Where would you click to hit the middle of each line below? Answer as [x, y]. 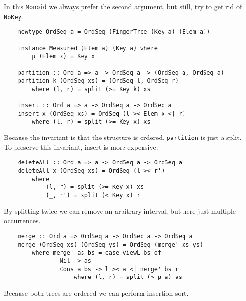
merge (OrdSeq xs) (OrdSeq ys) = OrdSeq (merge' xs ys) [111, 244]
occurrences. [22, 220]
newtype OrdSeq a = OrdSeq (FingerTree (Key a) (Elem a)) [114, 32]
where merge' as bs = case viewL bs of [97, 253]
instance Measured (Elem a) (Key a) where [88, 48]
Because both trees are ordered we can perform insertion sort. [96, 292]
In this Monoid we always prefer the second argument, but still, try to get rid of [123, 6]
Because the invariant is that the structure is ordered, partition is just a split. [123, 137]
